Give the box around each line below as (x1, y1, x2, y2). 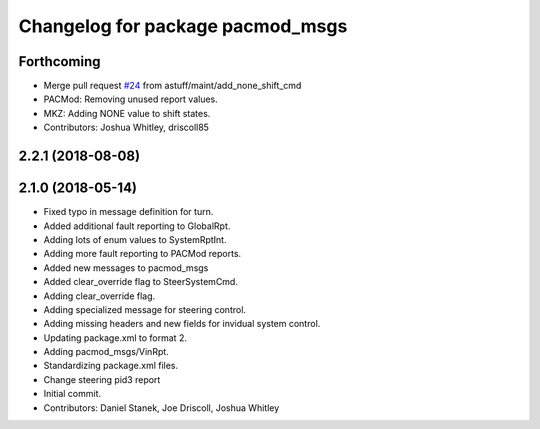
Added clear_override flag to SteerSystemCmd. (43, 276, 239, 288)
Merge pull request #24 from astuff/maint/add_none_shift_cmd (43, 80, 302, 92)
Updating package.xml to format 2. (43, 331, 187, 344)
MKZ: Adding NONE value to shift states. (43, 107, 211, 119)
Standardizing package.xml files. (43, 360, 179, 372)
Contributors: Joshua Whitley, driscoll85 (43, 121, 210, 134)
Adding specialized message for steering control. (43, 303, 247, 315)
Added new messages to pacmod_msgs (43, 261, 209, 274)
